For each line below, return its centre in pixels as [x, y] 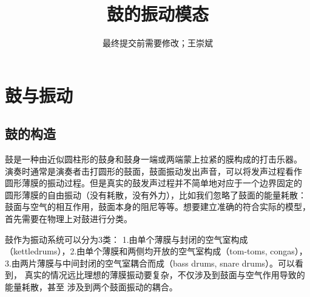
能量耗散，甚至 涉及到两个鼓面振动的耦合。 [91, 287]
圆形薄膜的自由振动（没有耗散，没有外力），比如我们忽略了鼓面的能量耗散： [156, 194]
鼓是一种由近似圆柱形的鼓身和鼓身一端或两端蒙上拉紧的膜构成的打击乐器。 [153, 159]
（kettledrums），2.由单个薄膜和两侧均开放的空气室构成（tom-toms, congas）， [156, 251]
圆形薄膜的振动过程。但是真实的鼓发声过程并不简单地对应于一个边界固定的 [153, 183]
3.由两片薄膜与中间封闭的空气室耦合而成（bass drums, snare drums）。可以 [150, 263]
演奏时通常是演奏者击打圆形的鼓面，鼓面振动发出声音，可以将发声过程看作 [153, 171]
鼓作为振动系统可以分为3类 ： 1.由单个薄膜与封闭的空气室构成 [126, 239]
